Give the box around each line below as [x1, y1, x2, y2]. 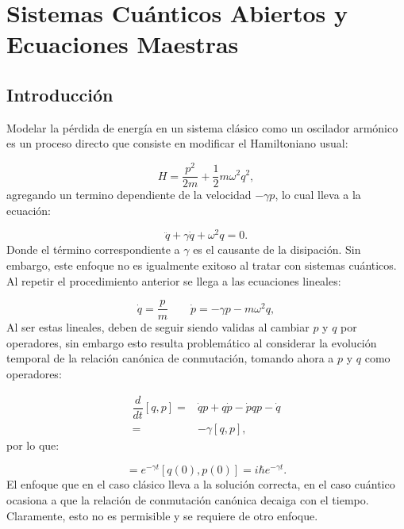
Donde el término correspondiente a [6, 241, 180, 258]
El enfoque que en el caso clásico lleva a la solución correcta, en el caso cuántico [6, 476, 395, 493]
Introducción [6, 82, 114, 106]
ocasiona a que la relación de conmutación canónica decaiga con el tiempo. [6, 491, 369, 508]
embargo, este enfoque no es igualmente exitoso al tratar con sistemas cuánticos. [6, 256, 397, 273]
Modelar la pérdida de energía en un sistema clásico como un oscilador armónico [6, 119, 398, 136]
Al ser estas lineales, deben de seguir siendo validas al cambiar [6, 319, 310, 335]
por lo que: [6, 436, 60, 453]
